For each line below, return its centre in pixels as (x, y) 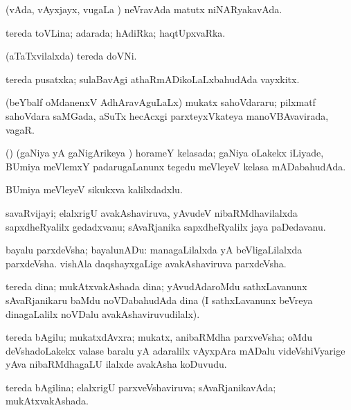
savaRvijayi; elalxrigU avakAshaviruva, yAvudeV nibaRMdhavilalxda (152, 212)
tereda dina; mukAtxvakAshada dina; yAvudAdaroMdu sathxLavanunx (156, 286)
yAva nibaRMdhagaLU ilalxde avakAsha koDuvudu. (116, 364)
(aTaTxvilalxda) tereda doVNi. (71, 56)
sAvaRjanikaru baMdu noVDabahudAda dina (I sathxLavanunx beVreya (159, 300)
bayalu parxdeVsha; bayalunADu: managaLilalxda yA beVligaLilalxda (154, 250)
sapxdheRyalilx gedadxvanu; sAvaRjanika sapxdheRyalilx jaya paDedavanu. (166, 226)
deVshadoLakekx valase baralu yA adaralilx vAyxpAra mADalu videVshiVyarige (175, 350)
